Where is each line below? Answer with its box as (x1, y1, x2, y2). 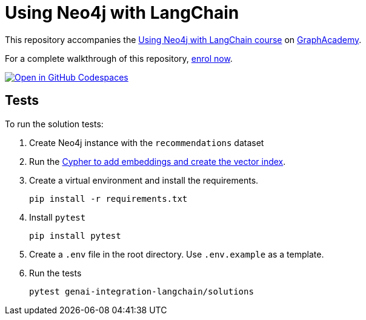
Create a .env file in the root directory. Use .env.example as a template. (29, 248, 324, 259)
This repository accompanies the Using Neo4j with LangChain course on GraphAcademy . (5, 34, 362, 45)
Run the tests (29, 267, 82, 278)
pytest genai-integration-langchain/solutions (29, 286, 254, 296)
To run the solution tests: (5, 118, 104, 129)
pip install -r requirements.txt (29, 193, 188, 204)
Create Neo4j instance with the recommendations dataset (29, 137, 264, 148)
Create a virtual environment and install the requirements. (29, 175, 259, 185)
